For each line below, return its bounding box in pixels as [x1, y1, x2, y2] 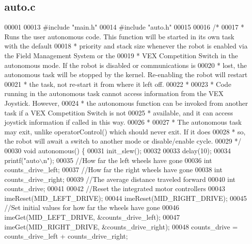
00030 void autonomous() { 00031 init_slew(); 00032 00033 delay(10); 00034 [4, 145, 231, 155]
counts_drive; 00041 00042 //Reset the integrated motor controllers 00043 [4, 183, 225, 194]
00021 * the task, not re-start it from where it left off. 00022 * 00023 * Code [4, 79, 232, 89]
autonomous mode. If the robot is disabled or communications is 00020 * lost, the [4, 60, 247, 70]
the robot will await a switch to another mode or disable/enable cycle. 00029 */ [4, 136, 241, 146]
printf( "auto [4, 155, 40, 165]
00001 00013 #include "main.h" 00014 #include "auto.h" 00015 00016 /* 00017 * [4, 22, 244, 32]
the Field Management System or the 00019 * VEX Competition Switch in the [4, 50, 238, 60]
